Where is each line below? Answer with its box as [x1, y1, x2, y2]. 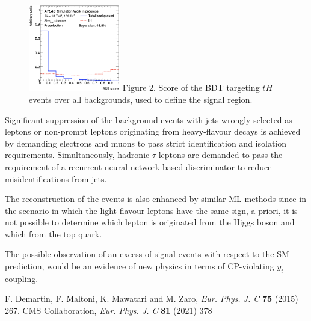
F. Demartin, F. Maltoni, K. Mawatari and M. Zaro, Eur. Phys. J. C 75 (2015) [5, 292, 298, 305]
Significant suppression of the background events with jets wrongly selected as [5, 113, 292, 126]
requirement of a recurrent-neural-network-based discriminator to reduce [5, 160, 272, 173]
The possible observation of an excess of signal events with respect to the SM [5, 248, 289, 260]
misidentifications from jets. [5, 172, 107, 185]
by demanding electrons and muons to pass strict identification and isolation [5, 136, 287, 149]
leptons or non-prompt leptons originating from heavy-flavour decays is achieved [5, 125, 301, 138]
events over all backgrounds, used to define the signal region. [29, 93, 253, 105]
